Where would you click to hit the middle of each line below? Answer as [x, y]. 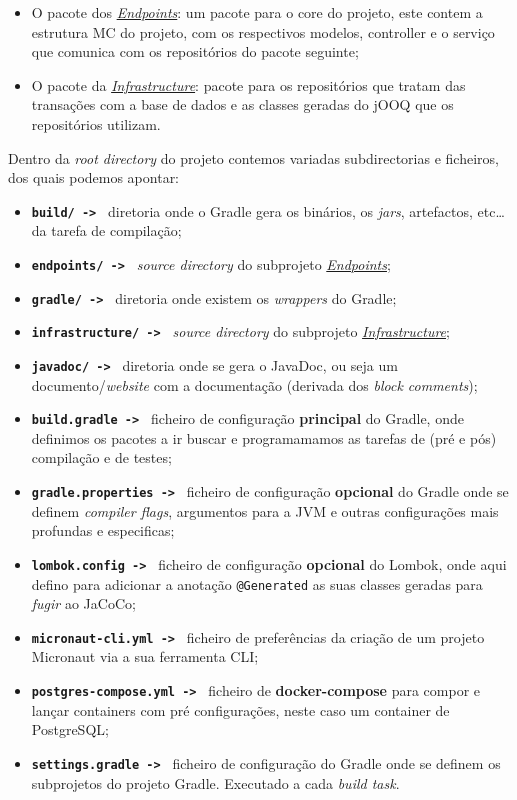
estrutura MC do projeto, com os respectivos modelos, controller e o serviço [263, 31]
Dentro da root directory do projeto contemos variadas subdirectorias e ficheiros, [253, 157]
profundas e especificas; [103, 530]
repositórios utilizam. [96, 123]
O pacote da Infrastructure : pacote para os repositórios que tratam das [248, 84]
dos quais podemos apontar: [94, 177]
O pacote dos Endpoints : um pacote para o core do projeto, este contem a [257, 12]
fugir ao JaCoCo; [83, 603]
